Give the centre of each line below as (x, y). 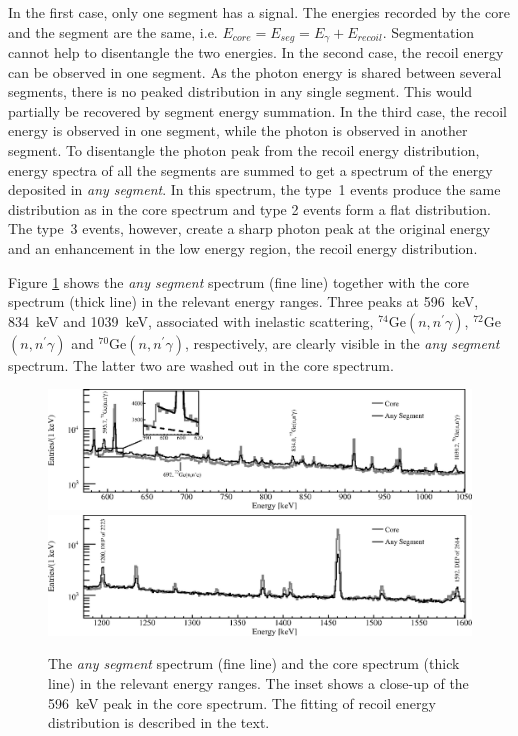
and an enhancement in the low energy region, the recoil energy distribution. (243, 247)
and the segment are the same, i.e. (113, 31)
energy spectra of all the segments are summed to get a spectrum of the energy (250, 169)
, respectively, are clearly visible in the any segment (342, 342)
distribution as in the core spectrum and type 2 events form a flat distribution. (249, 208)
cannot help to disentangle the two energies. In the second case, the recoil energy (256, 52)
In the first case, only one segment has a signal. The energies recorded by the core (259, 12)
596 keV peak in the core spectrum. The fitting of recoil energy (242, 702)
